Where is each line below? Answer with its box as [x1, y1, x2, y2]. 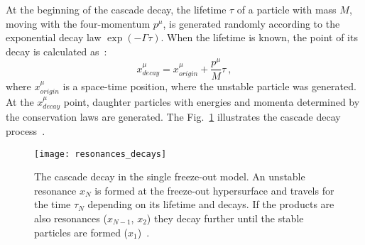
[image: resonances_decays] [34, 148, 167, 159]
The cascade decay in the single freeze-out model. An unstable [34, 169, 305, 184]
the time [34, 197, 71, 212]
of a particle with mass [236, 2, 337, 16]
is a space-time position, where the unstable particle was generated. [62, 78, 356, 93]
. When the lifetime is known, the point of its [160, 30, 358, 45]
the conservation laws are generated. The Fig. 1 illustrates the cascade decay [6, 109, 341, 124]
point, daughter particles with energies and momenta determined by [63, 94, 360, 109]
